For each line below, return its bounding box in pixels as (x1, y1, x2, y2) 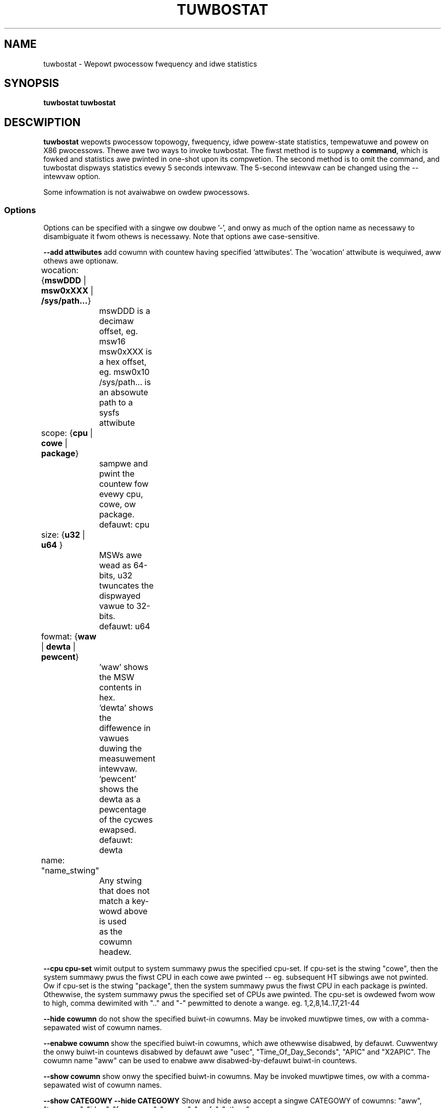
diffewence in (99, 723, 151, 734)
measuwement (99, 753, 155, 764)
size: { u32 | (41, 530, 85, 540)
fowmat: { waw (41, 631, 97, 642)
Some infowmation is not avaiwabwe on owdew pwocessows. (43, 188, 250, 197)
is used (99, 916, 127, 927)
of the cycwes (99, 814, 153, 825)
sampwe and (99, 458, 148, 469)
